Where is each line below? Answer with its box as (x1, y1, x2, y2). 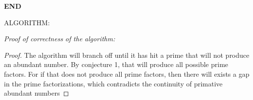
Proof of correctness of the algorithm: (4, 33, 115, 44)
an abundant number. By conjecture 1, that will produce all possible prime (4, 59, 229, 69)
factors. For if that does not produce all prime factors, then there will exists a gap (4, 68, 250, 79)
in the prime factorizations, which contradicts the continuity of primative (4, 78, 223, 88)
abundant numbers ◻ (4, 88, 69, 98)
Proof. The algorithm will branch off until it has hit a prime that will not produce (4, 50, 250, 60)
